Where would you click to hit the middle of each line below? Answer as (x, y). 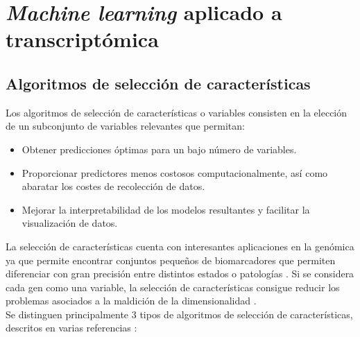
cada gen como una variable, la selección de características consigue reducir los (173, 287)
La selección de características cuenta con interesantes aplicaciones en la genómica (180, 246)
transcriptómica (82, 39)
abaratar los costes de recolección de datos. (113, 186)
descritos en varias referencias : (71, 328)
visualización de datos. (70, 223)
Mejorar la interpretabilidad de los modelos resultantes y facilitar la (166, 209)
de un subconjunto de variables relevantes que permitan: (125, 126)
